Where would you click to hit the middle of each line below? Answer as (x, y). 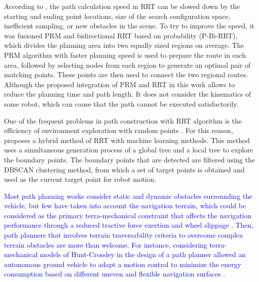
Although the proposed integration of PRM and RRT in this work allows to (120, 84)
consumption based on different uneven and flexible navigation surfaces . (115, 274)
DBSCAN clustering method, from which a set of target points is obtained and (125, 169)
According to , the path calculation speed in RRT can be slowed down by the (122, 6)
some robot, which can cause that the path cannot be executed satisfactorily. (121, 103)
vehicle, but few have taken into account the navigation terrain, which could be (125, 206)
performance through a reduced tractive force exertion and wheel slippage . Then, (129, 225)
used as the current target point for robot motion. (80, 179)
